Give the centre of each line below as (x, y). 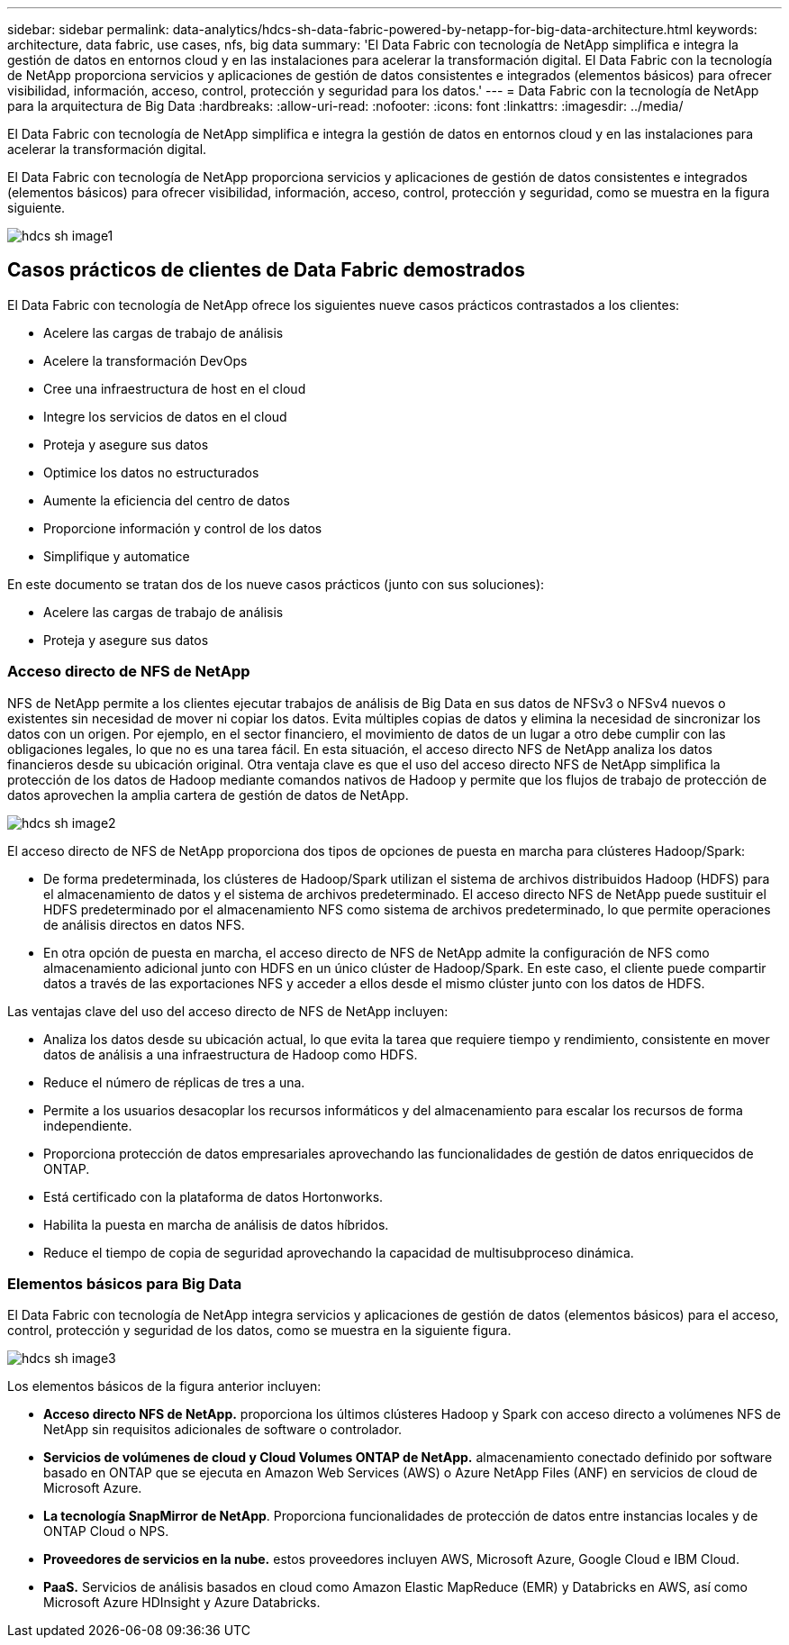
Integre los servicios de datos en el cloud (165, 416)
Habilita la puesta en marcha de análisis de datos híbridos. (216, 1224)
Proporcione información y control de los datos (183, 528)
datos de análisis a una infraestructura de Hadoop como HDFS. (231, 1054)
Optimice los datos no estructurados (151, 472)
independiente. (88, 1125)
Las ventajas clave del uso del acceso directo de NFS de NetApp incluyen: (228, 1011)
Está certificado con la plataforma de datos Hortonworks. (213, 1196)
